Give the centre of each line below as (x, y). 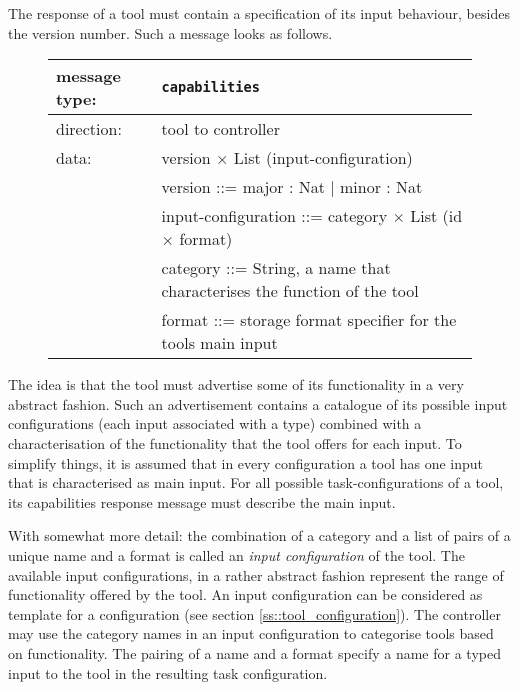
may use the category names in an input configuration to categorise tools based (251, 633)
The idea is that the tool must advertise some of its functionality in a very (236, 384)
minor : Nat (381, 187)
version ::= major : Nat (243, 187)
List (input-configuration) (323, 158)
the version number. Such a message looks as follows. (170, 32)
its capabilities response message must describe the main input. (202, 501)
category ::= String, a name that (276, 268)
